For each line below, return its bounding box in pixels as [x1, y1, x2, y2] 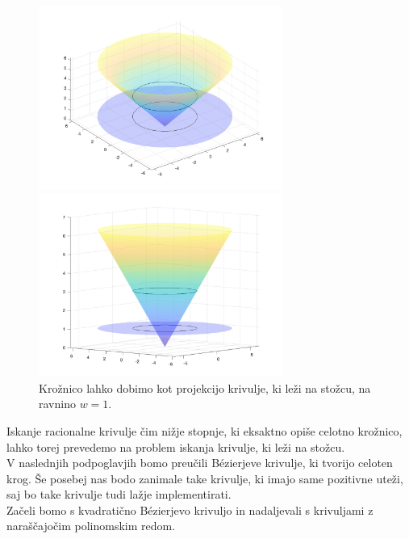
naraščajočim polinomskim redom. [6, 517, 176, 534]
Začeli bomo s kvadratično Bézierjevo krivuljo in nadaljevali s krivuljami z [6, 501, 374, 518]
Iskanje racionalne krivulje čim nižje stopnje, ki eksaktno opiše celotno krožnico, [6, 422, 403, 439]
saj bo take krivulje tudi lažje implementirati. [6, 486, 232, 503]
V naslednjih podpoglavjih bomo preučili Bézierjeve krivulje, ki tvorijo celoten [6, 454, 393, 471]
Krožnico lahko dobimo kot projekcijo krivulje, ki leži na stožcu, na [39, 379, 371, 396]
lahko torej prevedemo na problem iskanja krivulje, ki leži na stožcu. [6, 438, 345, 455]
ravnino [39, 395, 76, 412]
